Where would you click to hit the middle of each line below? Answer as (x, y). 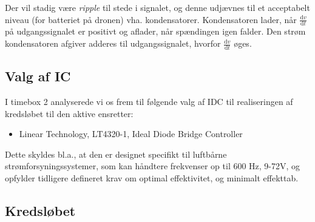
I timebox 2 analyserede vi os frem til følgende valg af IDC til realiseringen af (149, 102)
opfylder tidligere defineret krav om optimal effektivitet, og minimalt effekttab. (152, 178)
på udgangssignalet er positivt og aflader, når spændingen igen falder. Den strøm (155, 31)
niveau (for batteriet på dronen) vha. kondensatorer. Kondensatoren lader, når (151, 19)
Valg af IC (38, 76)
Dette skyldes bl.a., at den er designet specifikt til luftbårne (116, 154)
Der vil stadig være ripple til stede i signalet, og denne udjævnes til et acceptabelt (157, 7)
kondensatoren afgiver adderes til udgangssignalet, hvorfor (113, 43)
